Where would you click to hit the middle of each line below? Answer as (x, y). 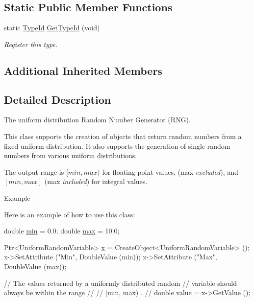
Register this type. (31, 44)
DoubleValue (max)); (35, 266)
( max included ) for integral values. (96, 181)
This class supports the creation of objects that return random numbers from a (123, 136)
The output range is (34, 172)
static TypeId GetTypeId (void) (52, 28)
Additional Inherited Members (83, 70)
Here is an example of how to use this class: (70, 214)
